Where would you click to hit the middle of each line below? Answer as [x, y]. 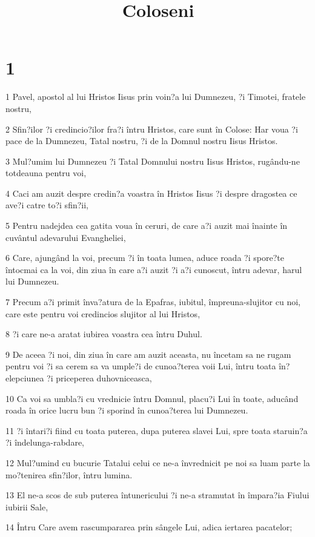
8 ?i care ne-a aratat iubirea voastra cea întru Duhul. [104, 334]
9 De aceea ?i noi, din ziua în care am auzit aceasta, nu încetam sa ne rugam [148, 354]
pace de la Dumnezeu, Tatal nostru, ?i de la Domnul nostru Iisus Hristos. [142, 141]
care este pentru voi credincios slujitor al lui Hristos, [103, 313]
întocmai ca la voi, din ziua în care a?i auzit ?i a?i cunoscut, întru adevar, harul [154, 269]
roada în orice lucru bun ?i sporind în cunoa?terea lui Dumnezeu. [127, 410]
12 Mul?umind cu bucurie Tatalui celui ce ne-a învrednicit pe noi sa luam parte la [158, 462]
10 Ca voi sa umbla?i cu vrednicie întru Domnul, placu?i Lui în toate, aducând [152, 398]
